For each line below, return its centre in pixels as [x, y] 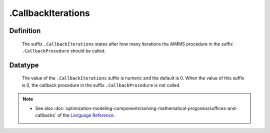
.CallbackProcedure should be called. [64, 50]
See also [44, 108]
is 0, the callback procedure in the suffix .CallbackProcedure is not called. [101, 85]
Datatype [24, 65]
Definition [25, 31]
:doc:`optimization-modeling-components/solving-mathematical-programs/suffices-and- [146, 108]
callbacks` [46, 115]
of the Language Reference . [86, 115]
